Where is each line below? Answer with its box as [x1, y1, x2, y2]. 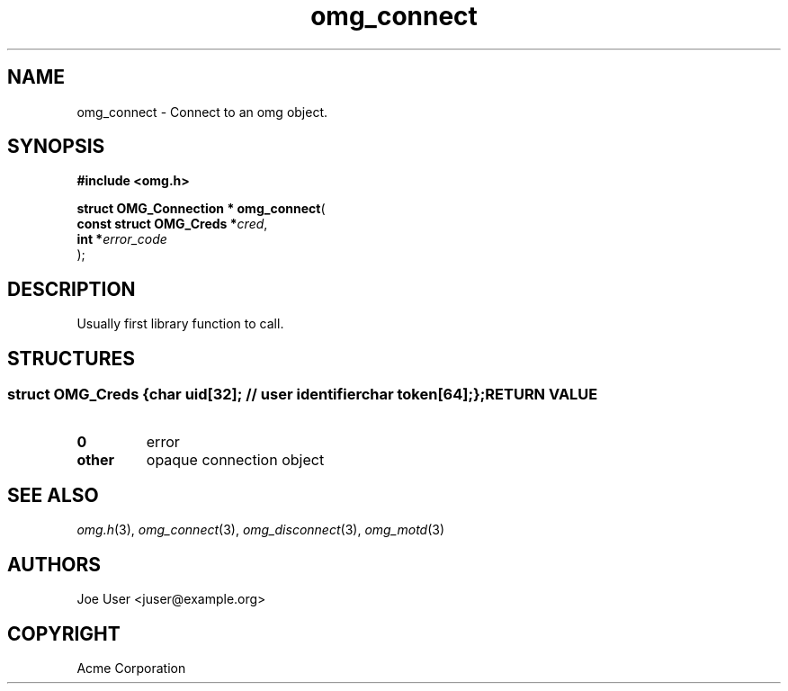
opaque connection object [146, 450, 325, 469]
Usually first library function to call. [76, 316, 284, 332]
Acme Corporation [76, 660, 186, 677]
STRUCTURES [7, 346, 135, 370]
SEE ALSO [7, 483, 99, 507]
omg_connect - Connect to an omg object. [76, 103, 328, 120]
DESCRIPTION [7, 277, 136, 301]
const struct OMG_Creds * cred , [76, 216, 268, 232]
